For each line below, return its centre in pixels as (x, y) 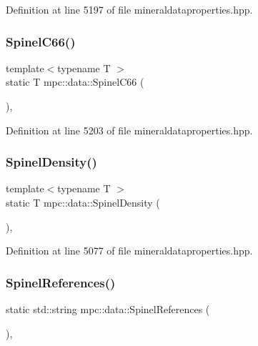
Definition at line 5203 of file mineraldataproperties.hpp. (129, 130)
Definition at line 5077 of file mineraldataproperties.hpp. (129, 251)
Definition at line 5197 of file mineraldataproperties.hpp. (129, 9)
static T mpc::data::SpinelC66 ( (75, 82)
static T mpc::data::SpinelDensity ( (83, 202)
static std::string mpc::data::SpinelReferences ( (108, 309)
